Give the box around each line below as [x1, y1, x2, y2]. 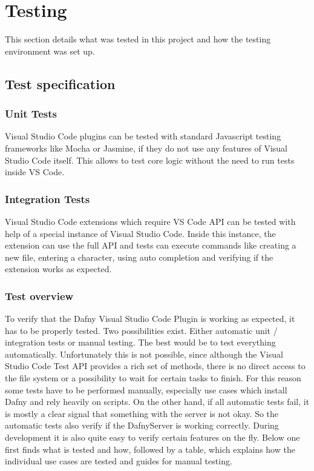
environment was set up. [5, 44, 95, 57]
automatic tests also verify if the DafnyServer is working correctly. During [5, 419, 279, 432]
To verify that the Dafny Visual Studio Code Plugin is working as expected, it [5, 312, 295, 325]
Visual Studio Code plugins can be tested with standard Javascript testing [5, 130, 281, 142]
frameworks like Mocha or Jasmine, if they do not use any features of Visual [5, 141, 287, 154]
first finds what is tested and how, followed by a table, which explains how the [5, 443, 295, 455]
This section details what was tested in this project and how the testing [5, 33, 271, 45]
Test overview [5, 288, 74, 303]
